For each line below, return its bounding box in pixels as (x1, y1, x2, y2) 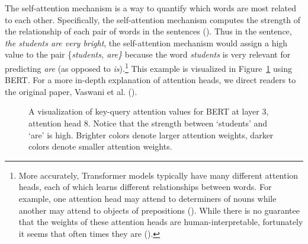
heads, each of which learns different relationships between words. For (18, 180, 272, 193)
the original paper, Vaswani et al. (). (5, 85, 137, 97)
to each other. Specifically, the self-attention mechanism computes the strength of (5, 13, 300, 26)
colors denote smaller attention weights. (28, 140, 172, 153)
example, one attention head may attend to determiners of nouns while (18, 192, 277, 204)
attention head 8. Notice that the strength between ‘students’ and (28, 117, 268, 129)
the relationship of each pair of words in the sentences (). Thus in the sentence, (5, 25, 292, 37)
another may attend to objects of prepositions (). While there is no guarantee (18, 204, 300, 216)
